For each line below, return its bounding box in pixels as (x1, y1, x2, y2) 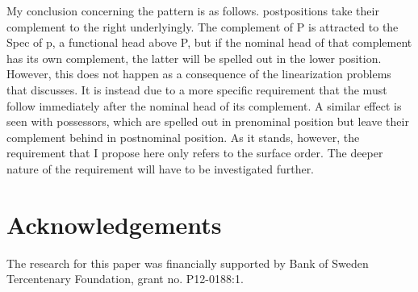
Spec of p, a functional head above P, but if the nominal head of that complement (6, 34, 412, 51)
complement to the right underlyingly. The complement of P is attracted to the (6, 18, 399, 35)
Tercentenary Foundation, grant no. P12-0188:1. (6, 270, 244, 287)
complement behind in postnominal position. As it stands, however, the (6, 128, 360, 145)
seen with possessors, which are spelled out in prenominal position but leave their (6, 113, 409, 130)
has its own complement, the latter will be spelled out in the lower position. (6, 49, 382, 66)
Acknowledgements (6, 207, 222, 240)
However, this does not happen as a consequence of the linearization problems (6, 65, 391, 82)
